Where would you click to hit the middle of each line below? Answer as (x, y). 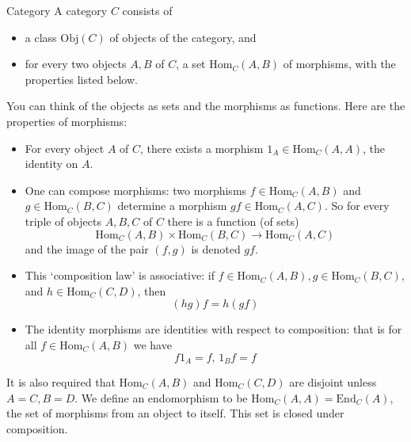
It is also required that (61, 381)
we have (152, 344)
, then (152, 290)
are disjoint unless (333, 381)
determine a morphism (172, 206)
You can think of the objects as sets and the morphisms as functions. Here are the (206, 106)
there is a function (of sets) (233, 221)
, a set (191, 64)
